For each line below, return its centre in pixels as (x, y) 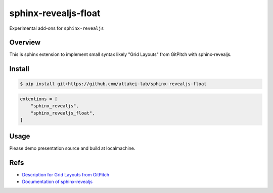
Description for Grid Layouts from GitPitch (66, 174)
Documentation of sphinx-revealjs (57, 182)
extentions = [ (39, 99)
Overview (25, 43)
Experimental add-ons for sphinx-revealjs (57, 28)
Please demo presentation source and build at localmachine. (72, 148)
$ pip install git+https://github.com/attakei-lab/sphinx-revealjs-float (113, 84)
